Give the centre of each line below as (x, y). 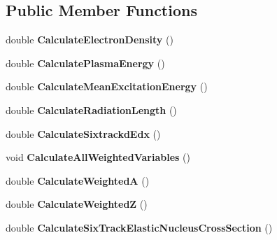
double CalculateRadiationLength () (91, 110)
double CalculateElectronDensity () (90, 40)
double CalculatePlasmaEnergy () (85, 63)
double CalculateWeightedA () (78, 180)
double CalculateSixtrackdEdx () (83, 133)
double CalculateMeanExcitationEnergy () (107, 86)
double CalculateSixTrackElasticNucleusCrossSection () (139, 227)
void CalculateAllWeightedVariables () (98, 157)
